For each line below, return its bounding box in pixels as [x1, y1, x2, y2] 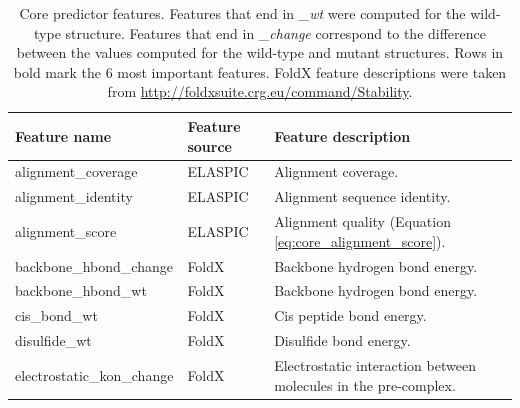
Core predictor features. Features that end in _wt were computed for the [19, 3, 466, 23]
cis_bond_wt [15, 305, 98, 326]
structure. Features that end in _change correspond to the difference [65, 22, 486, 43]
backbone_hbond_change [15, 255, 173, 276]
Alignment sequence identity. [274, 186, 451, 207]
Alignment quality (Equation [274, 211, 451, 232]
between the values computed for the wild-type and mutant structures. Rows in [16, 42, 504, 63]
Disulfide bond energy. [274, 330, 411, 351]
